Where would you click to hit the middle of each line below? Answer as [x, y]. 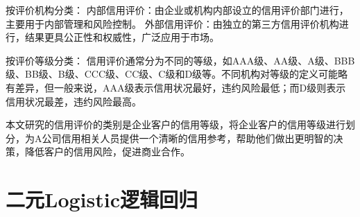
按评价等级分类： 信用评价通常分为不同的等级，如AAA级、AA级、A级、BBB [180, 60]
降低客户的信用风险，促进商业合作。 [107, 151]
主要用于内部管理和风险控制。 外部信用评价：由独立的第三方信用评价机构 [172, 23]
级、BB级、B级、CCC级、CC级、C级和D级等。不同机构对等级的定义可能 [172, 74]
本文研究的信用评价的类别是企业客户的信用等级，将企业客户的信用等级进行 [175, 124]
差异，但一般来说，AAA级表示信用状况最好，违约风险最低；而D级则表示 [180, 87]
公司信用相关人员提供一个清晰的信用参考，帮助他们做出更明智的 [188, 138]
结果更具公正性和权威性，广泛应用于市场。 [122, 37]
